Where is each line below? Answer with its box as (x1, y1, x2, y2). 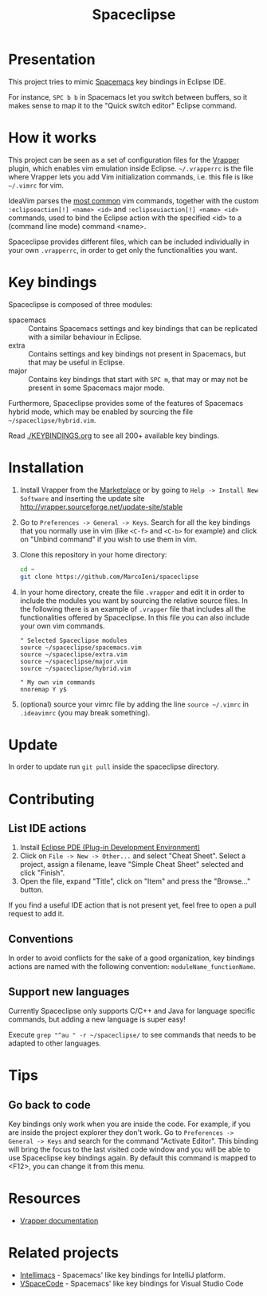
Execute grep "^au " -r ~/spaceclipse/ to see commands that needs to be (8, 1030, 257, 1040)
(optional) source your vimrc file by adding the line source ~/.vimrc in (19, 699, 249, 709)
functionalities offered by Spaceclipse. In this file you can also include (19, 613, 249, 622)
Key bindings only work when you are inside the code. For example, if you (8, 1119, 251, 1129)
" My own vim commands (19, 678, 96, 687)
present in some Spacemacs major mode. (28, 383, 165, 392)
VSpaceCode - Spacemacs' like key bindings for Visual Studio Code (19, 1278, 244, 1288)
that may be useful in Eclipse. (28, 357, 125, 367)
